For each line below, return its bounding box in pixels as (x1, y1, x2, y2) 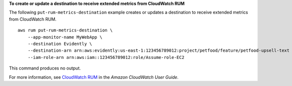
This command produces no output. (9, 65, 81, 71)
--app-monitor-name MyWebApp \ (27, 34, 103, 40)
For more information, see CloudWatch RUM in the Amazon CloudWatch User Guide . (9, 74, 179, 80)
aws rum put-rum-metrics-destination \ (18, 28, 113, 33)
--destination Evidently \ (27, 41, 92, 46)
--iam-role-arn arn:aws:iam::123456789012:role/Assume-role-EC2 (27, 55, 184, 60)
